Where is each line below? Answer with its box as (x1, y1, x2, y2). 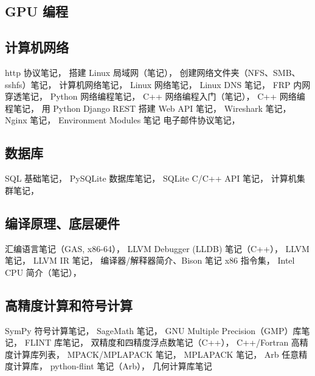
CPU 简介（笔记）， (5, 265, 81, 278)
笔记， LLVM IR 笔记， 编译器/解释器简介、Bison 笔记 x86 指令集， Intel (5, 254, 295, 267)
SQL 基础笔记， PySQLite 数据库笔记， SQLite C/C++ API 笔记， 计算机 (5, 172, 297, 185)
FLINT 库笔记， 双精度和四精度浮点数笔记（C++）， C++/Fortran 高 (24, 336, 300, 349)
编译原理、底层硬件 (5, 213, 120, 232)
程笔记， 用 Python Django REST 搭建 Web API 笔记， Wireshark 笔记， (5, 101, 291, 114)
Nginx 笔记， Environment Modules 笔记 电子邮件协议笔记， (5, 114, 240, 126)
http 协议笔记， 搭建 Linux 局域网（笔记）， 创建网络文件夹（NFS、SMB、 (5, 66, 300, 78)
